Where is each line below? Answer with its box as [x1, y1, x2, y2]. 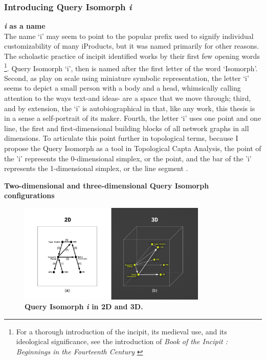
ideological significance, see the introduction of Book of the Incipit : [16, 336, 228, 347]
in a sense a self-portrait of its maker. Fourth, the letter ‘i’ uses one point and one [4, 113, 261, 123]
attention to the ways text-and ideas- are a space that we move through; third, [4, 93, 251, 103]
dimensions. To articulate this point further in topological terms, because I [4, 133, 238, 143]
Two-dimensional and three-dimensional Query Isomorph [4, 180, 209, 190]
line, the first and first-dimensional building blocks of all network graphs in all [4, 122, 249, 133]
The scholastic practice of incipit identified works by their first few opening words [4, 51, 260, 61]
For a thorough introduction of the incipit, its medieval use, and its [16, 326, 227, 336]
